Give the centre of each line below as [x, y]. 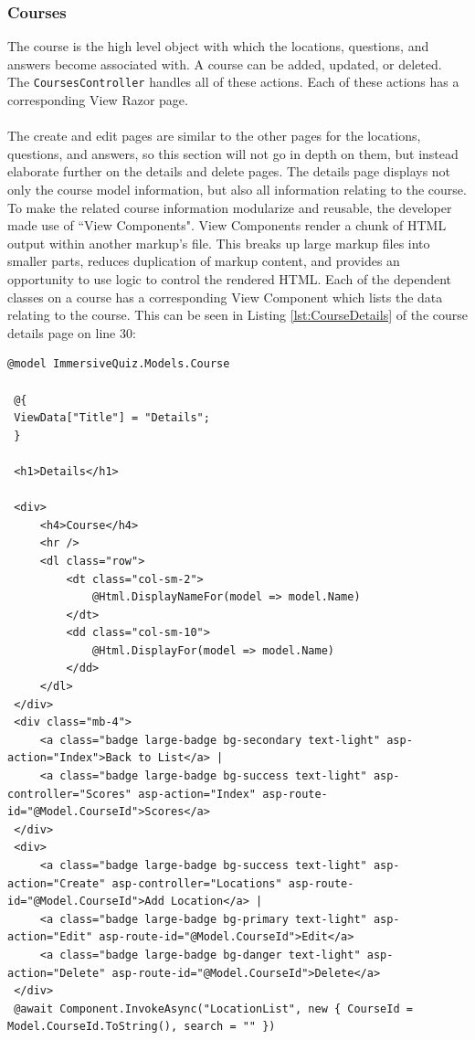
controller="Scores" [70, 794]
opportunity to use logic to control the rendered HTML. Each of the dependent [229, 279]
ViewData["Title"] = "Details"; [112, 418]
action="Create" [57, 883]
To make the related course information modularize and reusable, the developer [230, 207]
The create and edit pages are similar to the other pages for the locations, [214, 136]
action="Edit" [50, 937]
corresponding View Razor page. [98, 100]
